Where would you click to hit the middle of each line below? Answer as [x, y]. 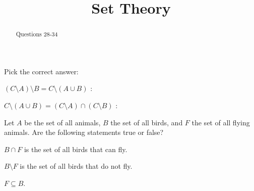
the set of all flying [221, 122]
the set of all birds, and [147, 122]
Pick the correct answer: [41, 71]
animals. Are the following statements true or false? [84, 132]
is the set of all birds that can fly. [76, 149]
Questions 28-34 [37, 34]
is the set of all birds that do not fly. [76, 166]
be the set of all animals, [62, 122]
